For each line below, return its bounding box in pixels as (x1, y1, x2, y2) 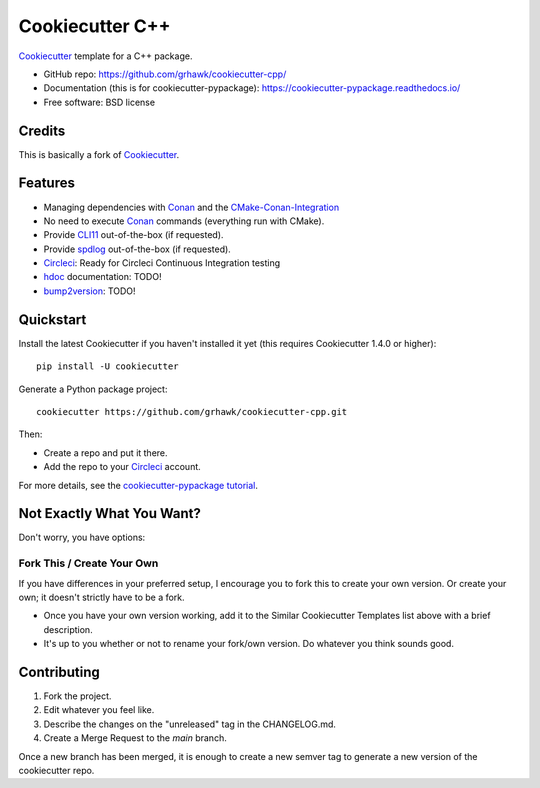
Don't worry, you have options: (18, 531, 146, 544)
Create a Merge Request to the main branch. (43, 732, 227, 744)
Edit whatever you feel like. (43, 704, 155, 716)
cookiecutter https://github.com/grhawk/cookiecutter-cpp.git (36, 406, 348, 417)
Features (18, 175, 75, 192)
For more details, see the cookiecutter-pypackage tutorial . (18, 479, 259, 491)
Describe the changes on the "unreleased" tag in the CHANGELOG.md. (43, 718, 337, 730)
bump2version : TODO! (43, 285, 136, 297)
